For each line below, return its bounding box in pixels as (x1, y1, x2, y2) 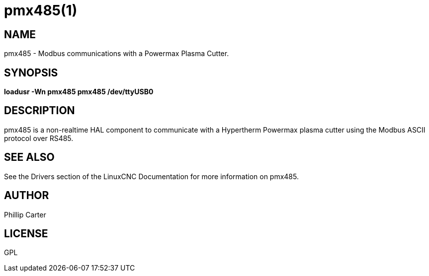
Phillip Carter (4, 210, 46, 219)
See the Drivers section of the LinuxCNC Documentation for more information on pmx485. (4, 172, 299, 181)
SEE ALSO (4, 151, 55, 164)
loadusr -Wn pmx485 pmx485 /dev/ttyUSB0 (4, 87, 154, 96)
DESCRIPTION (4, 104, 75, 117)
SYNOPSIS (4, 66, 58, 79)
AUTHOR (4, 189, 49, 202)
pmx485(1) (4, 2, 78, 19)
